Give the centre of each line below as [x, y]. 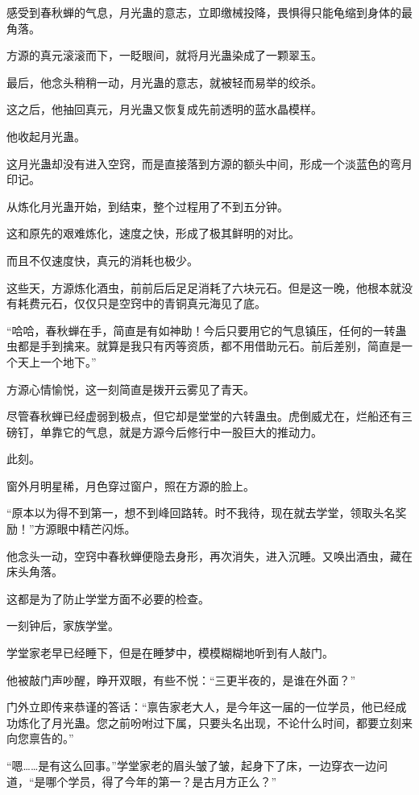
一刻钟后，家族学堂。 [63, 625]
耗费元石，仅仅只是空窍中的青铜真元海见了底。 [141, 303]
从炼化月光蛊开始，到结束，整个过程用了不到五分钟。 [147, 206]
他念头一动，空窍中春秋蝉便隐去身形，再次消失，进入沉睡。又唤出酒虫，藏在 [209, 555]
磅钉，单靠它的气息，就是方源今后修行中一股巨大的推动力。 [164, 431]
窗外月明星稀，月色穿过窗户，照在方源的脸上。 [131, 485]
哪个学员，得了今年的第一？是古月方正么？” [161, 781]
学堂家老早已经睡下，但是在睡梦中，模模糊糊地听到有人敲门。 [170, 653]
